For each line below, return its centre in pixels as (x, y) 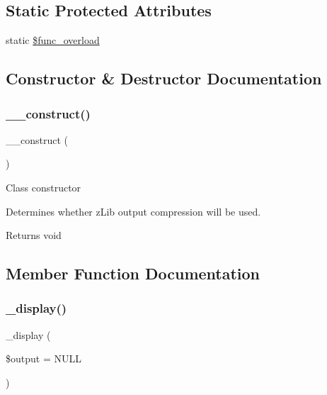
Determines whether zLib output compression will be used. (133, 211)
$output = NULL (44, 358)
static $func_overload (53, 40)
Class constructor (44, 187)
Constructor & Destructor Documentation (164, 78)
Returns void (34, 235)
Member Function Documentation (133, 273)
